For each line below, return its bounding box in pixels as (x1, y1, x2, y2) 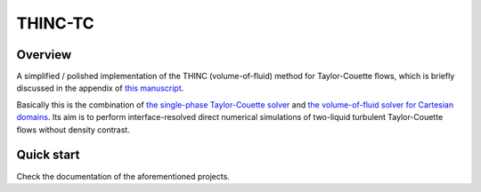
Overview (16, 47, 72, 62)
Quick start (16, 148, 80, 163)
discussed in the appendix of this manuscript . (16, 83, 184, 93)
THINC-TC (16, 13, 94, 33)
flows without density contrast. (16, 124, 131, 135)
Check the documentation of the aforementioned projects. (16, 171, 231, 181)
